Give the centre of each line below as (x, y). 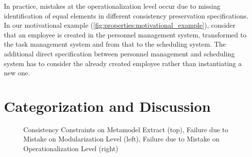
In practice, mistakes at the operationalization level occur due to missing (112, 6)
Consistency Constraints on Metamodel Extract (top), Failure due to (126, 129)
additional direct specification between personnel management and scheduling (119, 53)
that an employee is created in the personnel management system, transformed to (125, 34)
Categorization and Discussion (107, 106)
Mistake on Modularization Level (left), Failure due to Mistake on (121, 139)
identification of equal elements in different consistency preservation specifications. (126, 15)
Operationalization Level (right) (71, 148)
